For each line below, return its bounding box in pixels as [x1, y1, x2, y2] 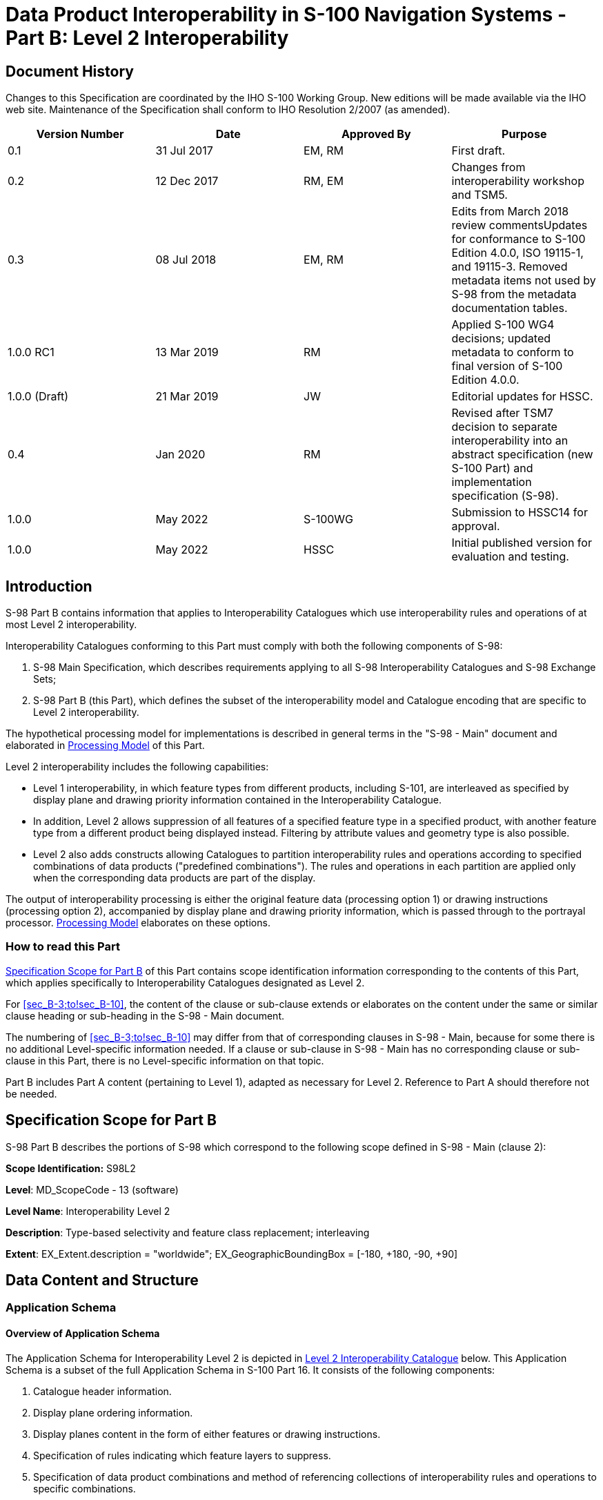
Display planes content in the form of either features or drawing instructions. [33, 1428, 381, 1440]
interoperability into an [451, 434, 569, 448]
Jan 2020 [155, 447, 206, 462]
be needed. [6, 1087, 57, 1100]
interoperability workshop [451, 174, 584, 188]
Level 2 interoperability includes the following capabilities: [6, 761, 269, 773]
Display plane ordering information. [33, 1406, 193, 1419]
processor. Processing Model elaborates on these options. [6, 917, 270, 929]
